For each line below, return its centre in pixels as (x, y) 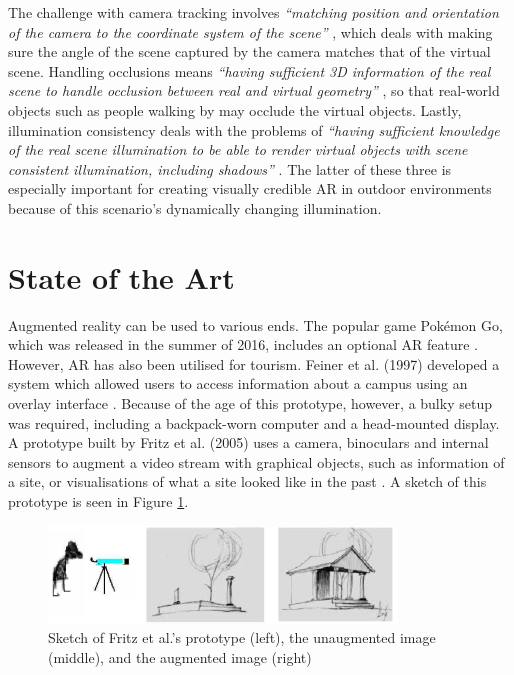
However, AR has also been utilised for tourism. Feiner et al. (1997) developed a (254, 363)
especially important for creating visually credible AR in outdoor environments (250, 188)
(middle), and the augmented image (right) (180, 656)
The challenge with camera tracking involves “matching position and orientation (253, 12)
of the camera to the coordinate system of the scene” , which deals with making (250, 31)
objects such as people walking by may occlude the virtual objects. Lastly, (235, 109)
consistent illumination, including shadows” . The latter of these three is (230, 168)
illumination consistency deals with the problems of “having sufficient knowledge (254, 129)
